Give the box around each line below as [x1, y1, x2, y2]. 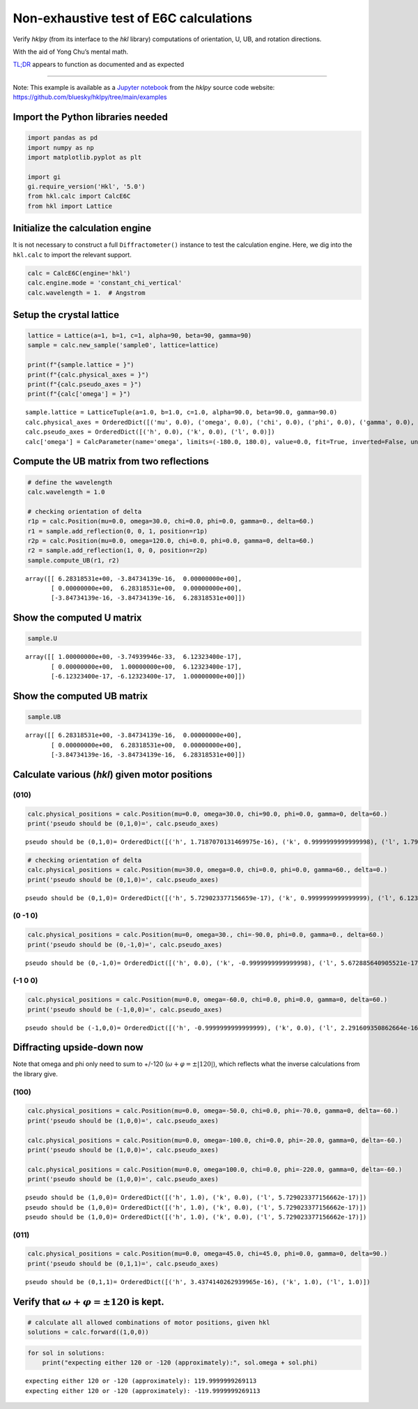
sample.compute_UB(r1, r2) [27, 556, 120, 564]
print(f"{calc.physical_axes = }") [27, 370, 149, 379]
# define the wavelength [27, 478, 113, 486]
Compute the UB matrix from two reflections [13, 455, 209, 467]
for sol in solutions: [27, 1349, 105, 1357]
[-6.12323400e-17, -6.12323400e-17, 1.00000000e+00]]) [51, 673, 246, 680]
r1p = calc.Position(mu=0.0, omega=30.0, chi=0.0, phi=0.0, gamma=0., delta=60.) [27, 517, 315, 526]
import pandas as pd [27, 134, 98, 142]
